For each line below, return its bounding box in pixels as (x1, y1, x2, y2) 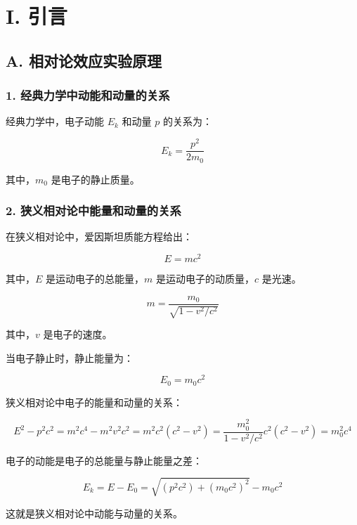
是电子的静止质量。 (51, 171, 140, 186)
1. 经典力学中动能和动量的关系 (6, 86, 170, 104)
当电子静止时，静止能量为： (6, 350, 134, 365)
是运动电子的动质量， (155, 271, 254, 286)
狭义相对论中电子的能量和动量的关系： (6, 394, 183, 409)
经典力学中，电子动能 (6, 114, 104, 129)
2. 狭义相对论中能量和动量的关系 (6, 202, 181, 219)
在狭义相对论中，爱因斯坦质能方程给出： (6, 229, 193, 244)
